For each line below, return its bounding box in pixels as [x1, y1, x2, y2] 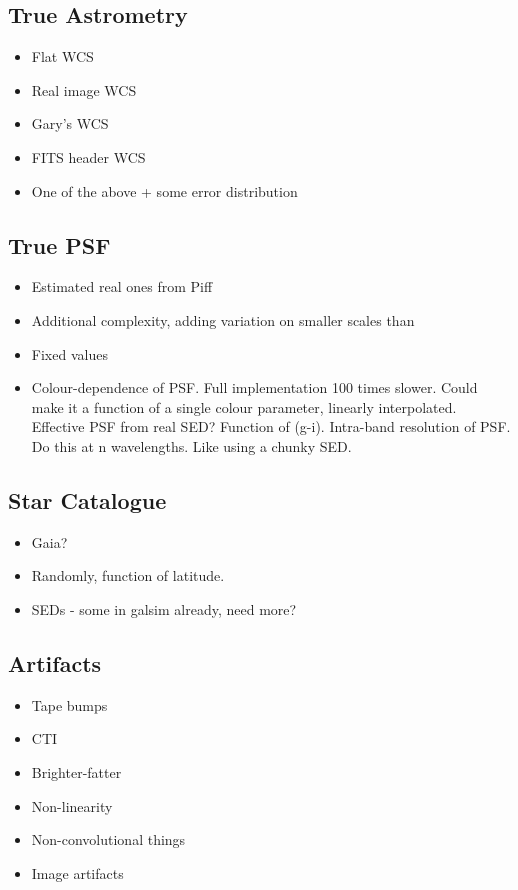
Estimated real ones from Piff [31, 276, 213, 297]
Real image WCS [31, 79, 137, 100]
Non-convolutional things [31, 829, 186, 850]
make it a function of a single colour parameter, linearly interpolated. [31, 396, 457, 417]
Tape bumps [31, 694, 108, 715]
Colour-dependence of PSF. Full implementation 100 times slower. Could [31, 377, 478, 398]
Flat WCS [31, 46, 94, 67]
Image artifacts [31, 862, 124, 883]
